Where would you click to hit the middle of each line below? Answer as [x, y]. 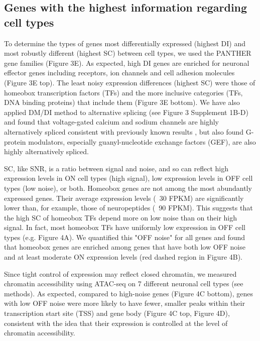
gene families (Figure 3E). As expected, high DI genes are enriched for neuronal [127, 63]
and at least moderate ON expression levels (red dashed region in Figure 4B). [123, 257]
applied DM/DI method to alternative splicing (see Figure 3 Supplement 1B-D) [126, 112]
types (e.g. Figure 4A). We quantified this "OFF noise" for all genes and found [125, 237]
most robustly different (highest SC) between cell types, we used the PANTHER [128, 53]
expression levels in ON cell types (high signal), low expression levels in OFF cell [128, 178]
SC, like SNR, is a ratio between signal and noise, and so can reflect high [116, 168]
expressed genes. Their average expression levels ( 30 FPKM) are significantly [124, 198]
